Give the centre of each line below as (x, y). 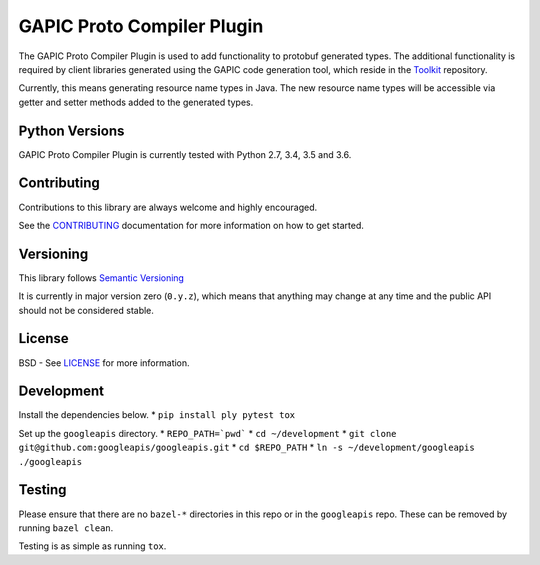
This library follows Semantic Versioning (101, 277)
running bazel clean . (66, 527)
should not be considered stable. (86, 310)
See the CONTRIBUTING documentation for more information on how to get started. (191, 225)
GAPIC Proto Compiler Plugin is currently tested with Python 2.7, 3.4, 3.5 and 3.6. (185, 154)
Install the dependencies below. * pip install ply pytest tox (157, 415)
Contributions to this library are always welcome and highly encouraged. (168, 207)
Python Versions (71, 130)
